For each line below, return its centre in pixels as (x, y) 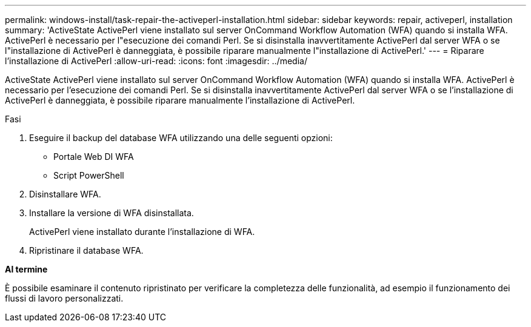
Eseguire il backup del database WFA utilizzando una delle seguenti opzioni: (181, 138)
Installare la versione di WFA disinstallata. (112, 213)
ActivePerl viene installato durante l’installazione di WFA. (142, 232)
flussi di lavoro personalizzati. (64, 298)
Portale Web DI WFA (94, 157)
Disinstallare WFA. (65, 194)
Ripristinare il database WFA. (86, 250)
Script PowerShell (89, 175)
